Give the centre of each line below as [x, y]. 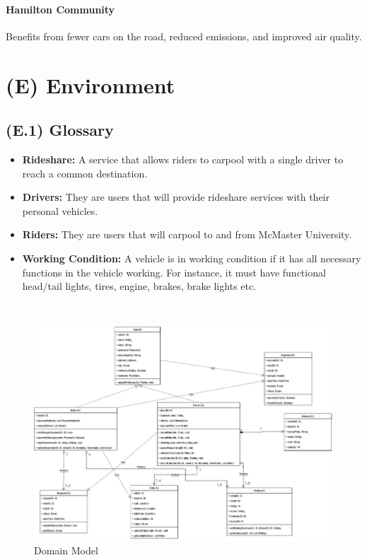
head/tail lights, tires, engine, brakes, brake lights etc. [139, 286]
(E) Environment [91, 84]
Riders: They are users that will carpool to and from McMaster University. [187, 234]
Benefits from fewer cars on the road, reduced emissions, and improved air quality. [184, 36]
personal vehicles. [60, 210]
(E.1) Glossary [60, 130]
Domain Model [66, 550]
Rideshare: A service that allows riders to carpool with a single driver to [183, 159]
